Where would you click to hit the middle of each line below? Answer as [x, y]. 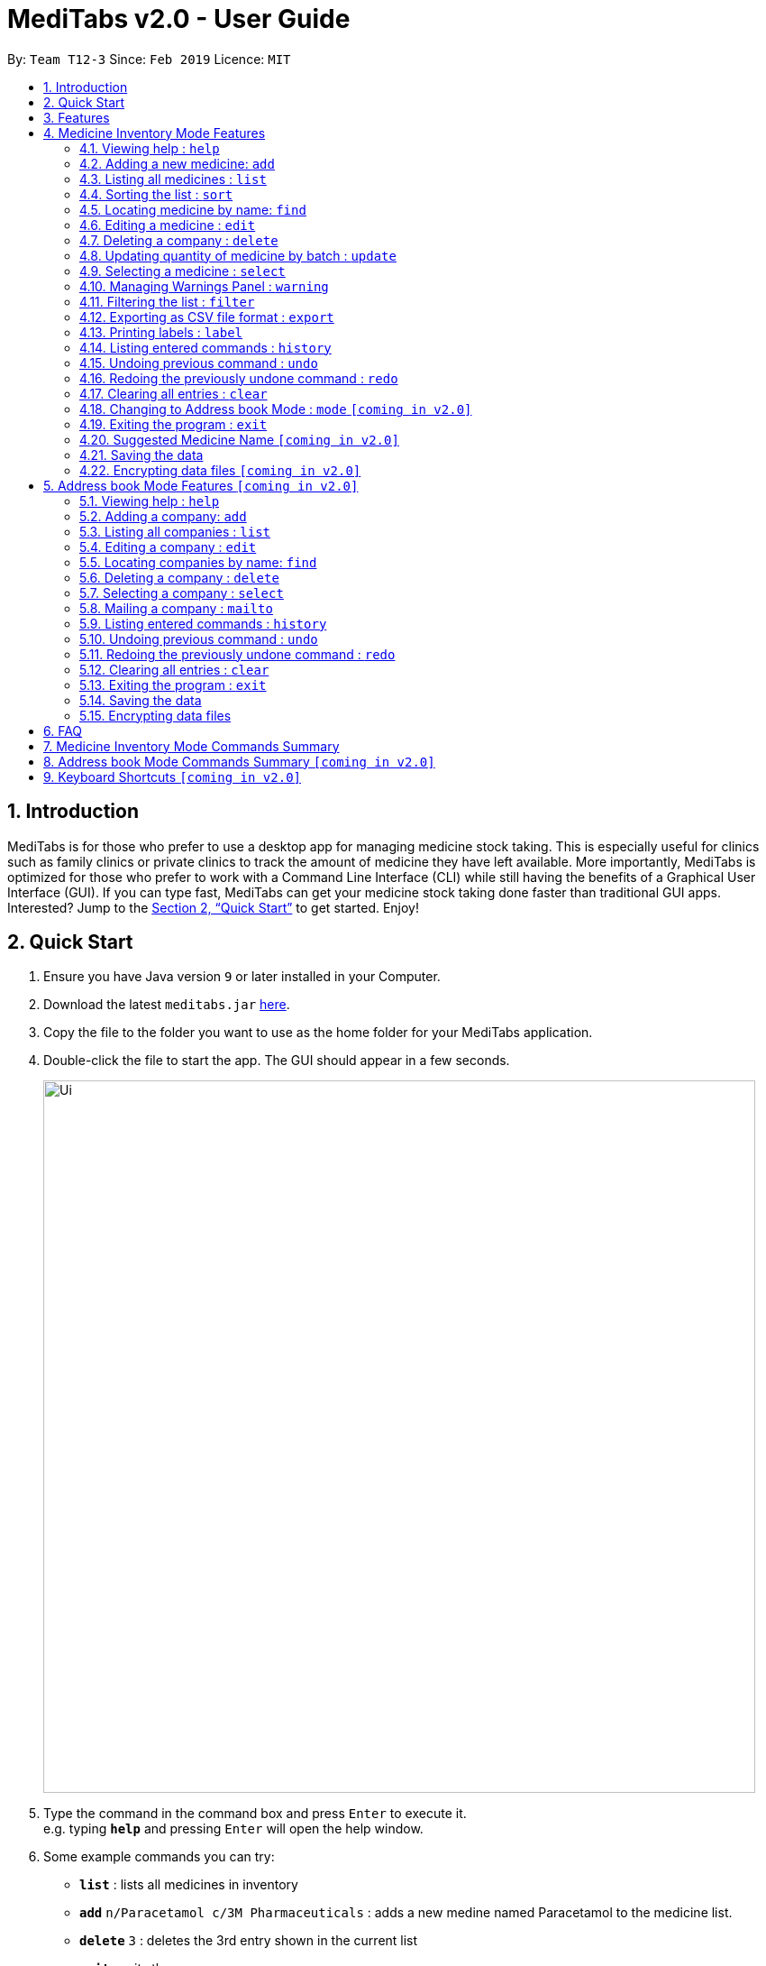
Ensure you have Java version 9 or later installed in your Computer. [242, 977]
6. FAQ [63, 730]
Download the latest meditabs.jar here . [167, 1005]
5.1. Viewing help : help [150, 501]
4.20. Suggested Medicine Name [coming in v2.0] [239, 439]
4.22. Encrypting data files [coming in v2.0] [220, 470]
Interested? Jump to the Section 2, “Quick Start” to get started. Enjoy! [214, 907]
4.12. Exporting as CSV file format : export [207, 317]
